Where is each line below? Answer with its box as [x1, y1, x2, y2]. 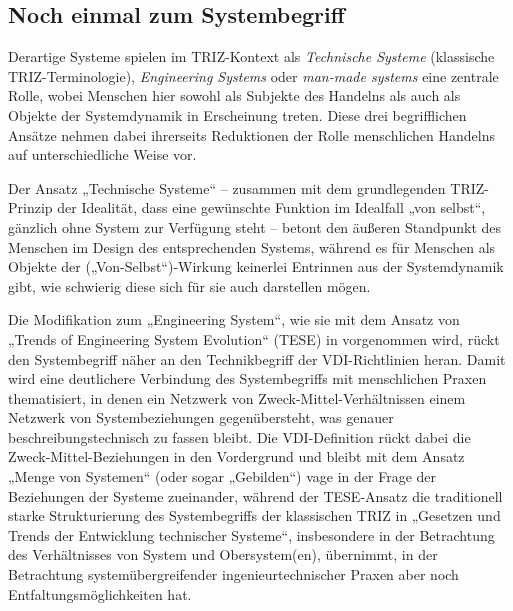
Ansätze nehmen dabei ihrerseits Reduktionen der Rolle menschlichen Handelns [8, 124, 495, 145]
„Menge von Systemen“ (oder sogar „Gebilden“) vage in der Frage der [8, 466, 437, 487]
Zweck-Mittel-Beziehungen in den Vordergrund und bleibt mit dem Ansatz [8, 446, 465, 467]
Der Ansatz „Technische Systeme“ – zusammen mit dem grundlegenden [8, 177, 446, 198]
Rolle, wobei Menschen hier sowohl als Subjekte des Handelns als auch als [8, 85, 461, 106]
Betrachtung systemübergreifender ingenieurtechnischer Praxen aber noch [8, 564, 459, 585]
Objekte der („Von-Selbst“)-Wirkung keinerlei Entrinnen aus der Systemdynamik [8, 256, 504, 277]
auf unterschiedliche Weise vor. [8, 144, 197, 165]
